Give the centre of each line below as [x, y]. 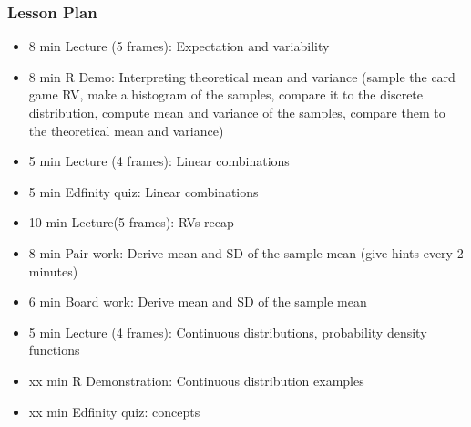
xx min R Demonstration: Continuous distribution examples [196, 380]
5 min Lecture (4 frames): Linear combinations [159, 161]
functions [54, 350]
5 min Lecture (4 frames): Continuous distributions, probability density [228, 332]
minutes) [53, 271]
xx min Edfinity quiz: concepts [114, 411]
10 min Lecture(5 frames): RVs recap [131, 222]
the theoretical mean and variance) [126, 130]
